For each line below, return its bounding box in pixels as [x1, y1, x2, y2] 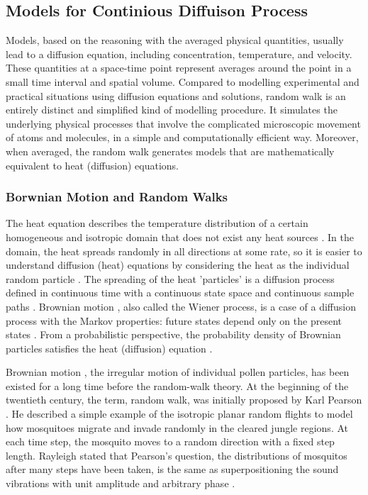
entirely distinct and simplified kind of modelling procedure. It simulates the [6, 102, 338, 117]
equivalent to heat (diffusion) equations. [6, 157, 179, 172]
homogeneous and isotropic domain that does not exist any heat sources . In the [6, 229, 354, 244]
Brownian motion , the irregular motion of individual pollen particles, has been [6, 365, 350, 379]
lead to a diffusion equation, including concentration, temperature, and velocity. [6, 46, 352, 61]
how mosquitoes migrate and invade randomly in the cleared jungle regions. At [6, 420, 348, 435]
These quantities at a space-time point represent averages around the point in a [6, 60, 352, 75]
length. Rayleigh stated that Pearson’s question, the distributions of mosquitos [6, 447, 347, 462]
